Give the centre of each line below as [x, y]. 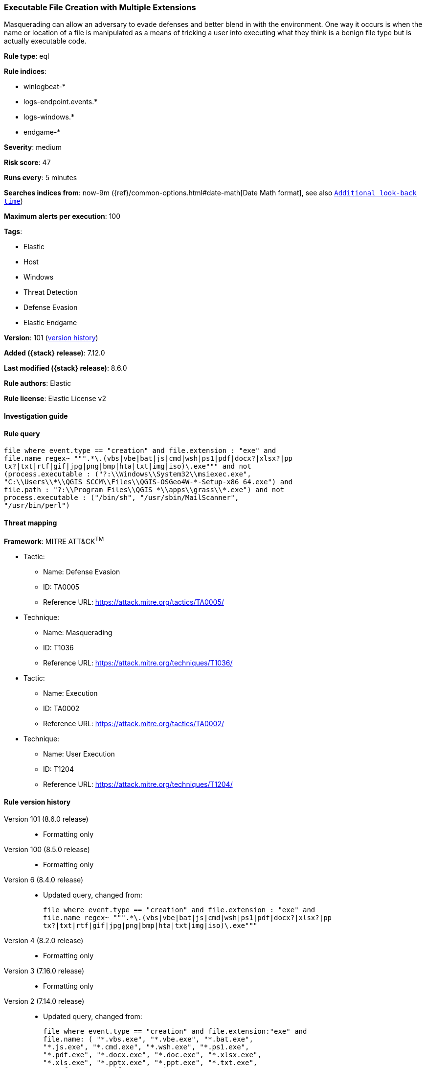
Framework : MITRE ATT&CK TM [54, 541]
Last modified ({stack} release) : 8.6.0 [66, 368]
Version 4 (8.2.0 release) [44, 941]
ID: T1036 [58, 648]
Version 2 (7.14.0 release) [44, 1001]
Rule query [22, 433]
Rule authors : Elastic [38, 383]
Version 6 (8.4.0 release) [44, 880]
